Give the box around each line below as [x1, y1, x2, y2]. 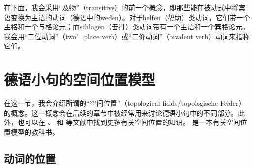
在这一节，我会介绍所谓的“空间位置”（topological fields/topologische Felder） [4, 98, 246, 108]
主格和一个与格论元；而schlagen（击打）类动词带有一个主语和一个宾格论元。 [4, 22, 250, 32]
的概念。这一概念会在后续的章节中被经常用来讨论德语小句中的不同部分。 [4, 107, 238, 118]
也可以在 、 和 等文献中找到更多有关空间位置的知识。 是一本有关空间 [17, 117, 240, 127]
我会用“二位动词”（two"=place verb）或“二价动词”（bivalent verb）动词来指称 [4, 31, 250, 41]
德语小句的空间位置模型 [4, 70, 156, 90]
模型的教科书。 [10, 126, 59, 137]
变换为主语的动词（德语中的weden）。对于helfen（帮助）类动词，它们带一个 [10, 12, 250, 22]
